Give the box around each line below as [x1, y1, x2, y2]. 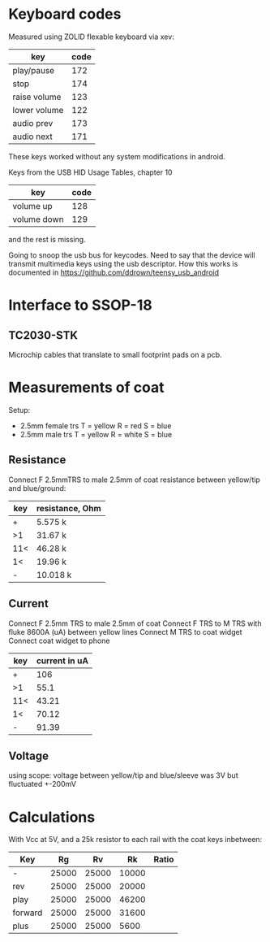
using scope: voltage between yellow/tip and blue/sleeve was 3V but [8, 771, 238, 780]
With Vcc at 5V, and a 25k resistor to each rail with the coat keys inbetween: [8, 835, 263, 844]
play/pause [12, 64, 55, 76]
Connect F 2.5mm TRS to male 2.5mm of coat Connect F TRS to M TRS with [8, 619, 262, 628]
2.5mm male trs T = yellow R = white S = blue [19, 429, 173, 439]
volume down [12, 213, 64, 224]
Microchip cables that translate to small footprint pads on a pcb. [8, 349, 222, 359]
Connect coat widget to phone [8, 636, 110, 645]
